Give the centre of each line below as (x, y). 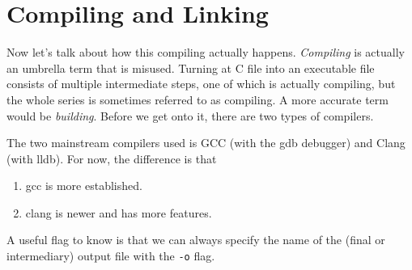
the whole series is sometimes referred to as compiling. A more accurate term (198, 99)
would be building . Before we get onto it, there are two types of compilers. (190, 115)
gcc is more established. (84, 186)
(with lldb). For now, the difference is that (112, 158)
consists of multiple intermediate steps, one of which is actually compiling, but (201, 84)
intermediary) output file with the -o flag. (111, 256)
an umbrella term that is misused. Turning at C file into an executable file (191, 67)
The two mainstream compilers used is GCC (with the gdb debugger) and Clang (206, 143)
